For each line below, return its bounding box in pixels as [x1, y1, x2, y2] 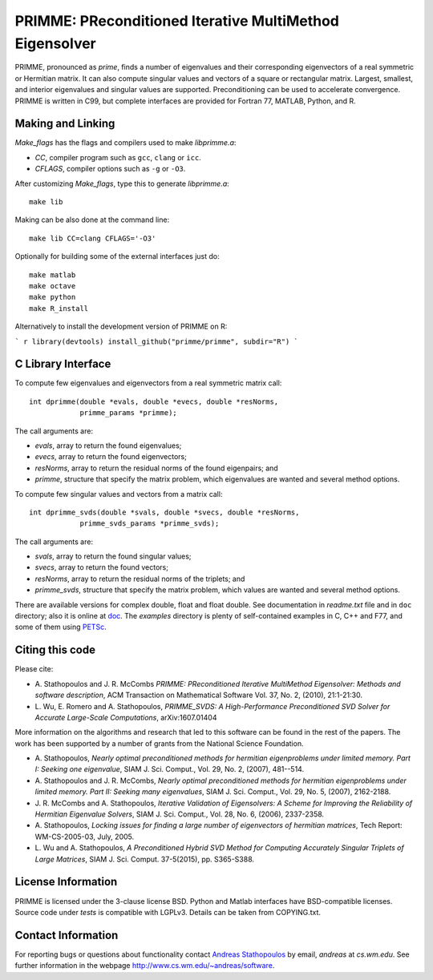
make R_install [29, 304, 89, 313]
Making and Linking [14, 117, 115, 131]
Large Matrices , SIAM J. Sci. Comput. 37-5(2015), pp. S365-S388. [34, 854, 255, 864]
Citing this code [14, 643, 96, 657]
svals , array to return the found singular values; [34, 551, 192, 561]
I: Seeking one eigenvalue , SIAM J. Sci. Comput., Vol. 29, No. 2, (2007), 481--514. [34, 764, 305, 774]
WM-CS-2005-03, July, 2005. [34, 832, 135, 841]
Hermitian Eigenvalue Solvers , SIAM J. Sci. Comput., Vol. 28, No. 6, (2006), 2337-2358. [34, 809, 325, 819]
